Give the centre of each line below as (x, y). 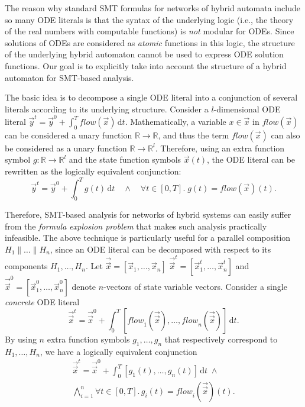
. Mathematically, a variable (176, 122)
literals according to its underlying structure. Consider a (107, 109)
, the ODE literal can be (251, 159)
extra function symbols (88, 339)
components (26, 266)
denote (84, 287)
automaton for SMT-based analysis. (69, 77)
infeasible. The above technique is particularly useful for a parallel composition (148, 238)
